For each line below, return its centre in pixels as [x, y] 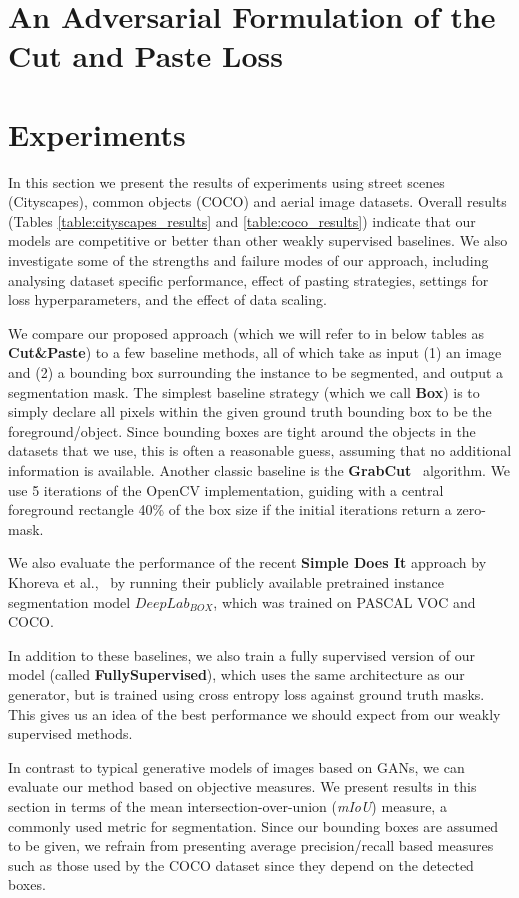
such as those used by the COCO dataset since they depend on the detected [241, 864]
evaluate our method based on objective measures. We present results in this [242, 786]
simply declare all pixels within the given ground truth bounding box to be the [250, 411]
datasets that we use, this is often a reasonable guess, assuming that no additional [260, 450]
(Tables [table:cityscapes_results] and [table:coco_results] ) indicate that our [242, 220]
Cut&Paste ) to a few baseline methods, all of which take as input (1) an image [255, 352]
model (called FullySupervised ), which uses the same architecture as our [236, 674]
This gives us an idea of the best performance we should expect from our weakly [254, 713]
